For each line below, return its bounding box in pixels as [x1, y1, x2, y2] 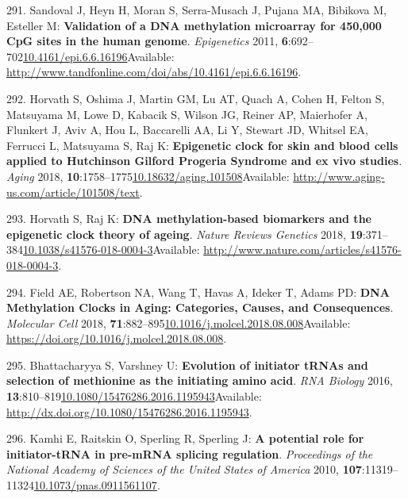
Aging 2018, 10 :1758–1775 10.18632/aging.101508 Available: [6, 167, 290, 184]
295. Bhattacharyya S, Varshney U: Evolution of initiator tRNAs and [6, 356, 368, 373]
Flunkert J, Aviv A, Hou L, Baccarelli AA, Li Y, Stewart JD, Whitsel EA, [6, 121, 368, 138]
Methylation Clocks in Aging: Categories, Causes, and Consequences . [6, 299, 394, 316]
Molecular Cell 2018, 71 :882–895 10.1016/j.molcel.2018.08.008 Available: [6, 314, 351, 331]
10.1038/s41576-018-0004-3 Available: [23, 241, 200, 258]
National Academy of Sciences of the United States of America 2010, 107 [6, 461, 362, 478]
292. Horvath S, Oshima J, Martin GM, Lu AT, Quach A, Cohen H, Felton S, [6, 90, 385, 106]
